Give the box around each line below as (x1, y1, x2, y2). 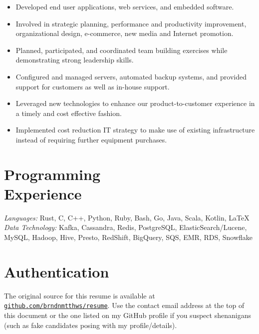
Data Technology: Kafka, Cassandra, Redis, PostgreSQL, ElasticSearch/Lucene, (4, 222, 247, 232)
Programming (4, 163, 100, 184)
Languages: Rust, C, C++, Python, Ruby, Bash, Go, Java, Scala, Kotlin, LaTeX (4, 212, 250, 222)
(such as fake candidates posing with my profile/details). (4, 319, 177, 330)
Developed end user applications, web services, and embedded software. (15, 1, 234, 11)
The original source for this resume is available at (4, 290, 155, 300)
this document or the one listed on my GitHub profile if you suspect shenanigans (4, 310, 251, 320)
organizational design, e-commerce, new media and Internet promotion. (15, 28, 234, 38)
